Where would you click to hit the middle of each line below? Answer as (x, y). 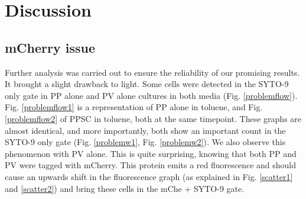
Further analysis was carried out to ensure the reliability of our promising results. (152, 72)
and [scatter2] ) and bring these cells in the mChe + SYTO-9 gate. (125, 188)
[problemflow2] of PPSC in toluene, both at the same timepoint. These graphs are (153, 118)
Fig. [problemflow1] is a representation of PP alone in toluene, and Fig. (134, 107)
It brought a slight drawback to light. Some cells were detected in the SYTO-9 (147, 84)
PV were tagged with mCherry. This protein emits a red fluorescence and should (151, 165)
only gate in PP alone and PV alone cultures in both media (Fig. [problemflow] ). (151, 95)
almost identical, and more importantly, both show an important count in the (145, 130)
